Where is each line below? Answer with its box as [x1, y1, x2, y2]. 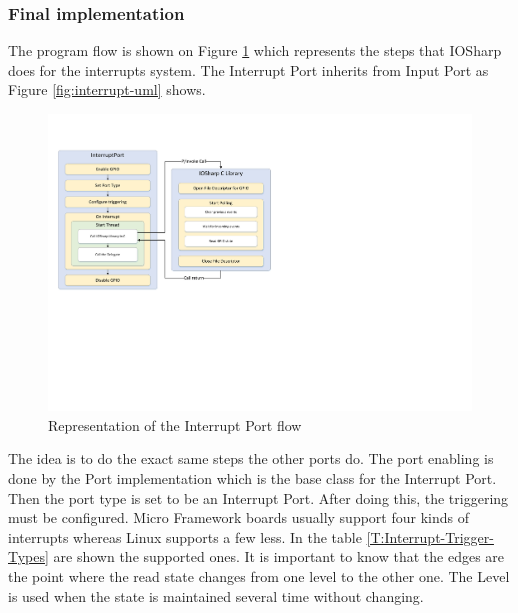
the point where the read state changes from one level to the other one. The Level [8, 565, 510, 586]
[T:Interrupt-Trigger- [366, 526, 494, 547]
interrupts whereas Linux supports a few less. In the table [8, 526, 362, 547]
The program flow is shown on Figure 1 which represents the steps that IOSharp [8, 40, 502, 61]
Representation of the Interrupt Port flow [48, 414, 302, 435]
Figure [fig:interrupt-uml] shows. [8, 79, 206, 100]
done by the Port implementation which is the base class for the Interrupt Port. [8, 467, 497, 488]
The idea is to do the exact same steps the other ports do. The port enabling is [8, 448, 494, 469]
